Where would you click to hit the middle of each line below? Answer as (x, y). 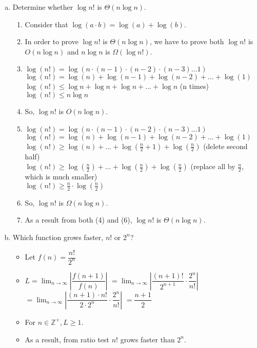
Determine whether (43, 7)
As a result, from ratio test (67, 339)
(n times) (194, 86)
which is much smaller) (61, 177)
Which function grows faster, (58, 237)
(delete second (225, 146)
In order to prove (52, 41)
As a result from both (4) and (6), (78, 220)
